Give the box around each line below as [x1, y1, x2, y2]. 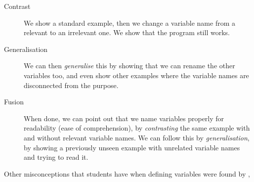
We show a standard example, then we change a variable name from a [24, 17, 236, 28]
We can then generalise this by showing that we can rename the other [24, 60, 235, 71]
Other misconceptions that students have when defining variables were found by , [4, 168, 250, 179]
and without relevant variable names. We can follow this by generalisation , [24, 132, 250, 142]
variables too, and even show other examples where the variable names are [24, 70, 249, 80]
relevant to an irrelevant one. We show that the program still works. [24, 27, 230, 38]
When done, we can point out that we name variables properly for [24, 113, 224, 123]
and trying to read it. [24, 152, 88, 162]
